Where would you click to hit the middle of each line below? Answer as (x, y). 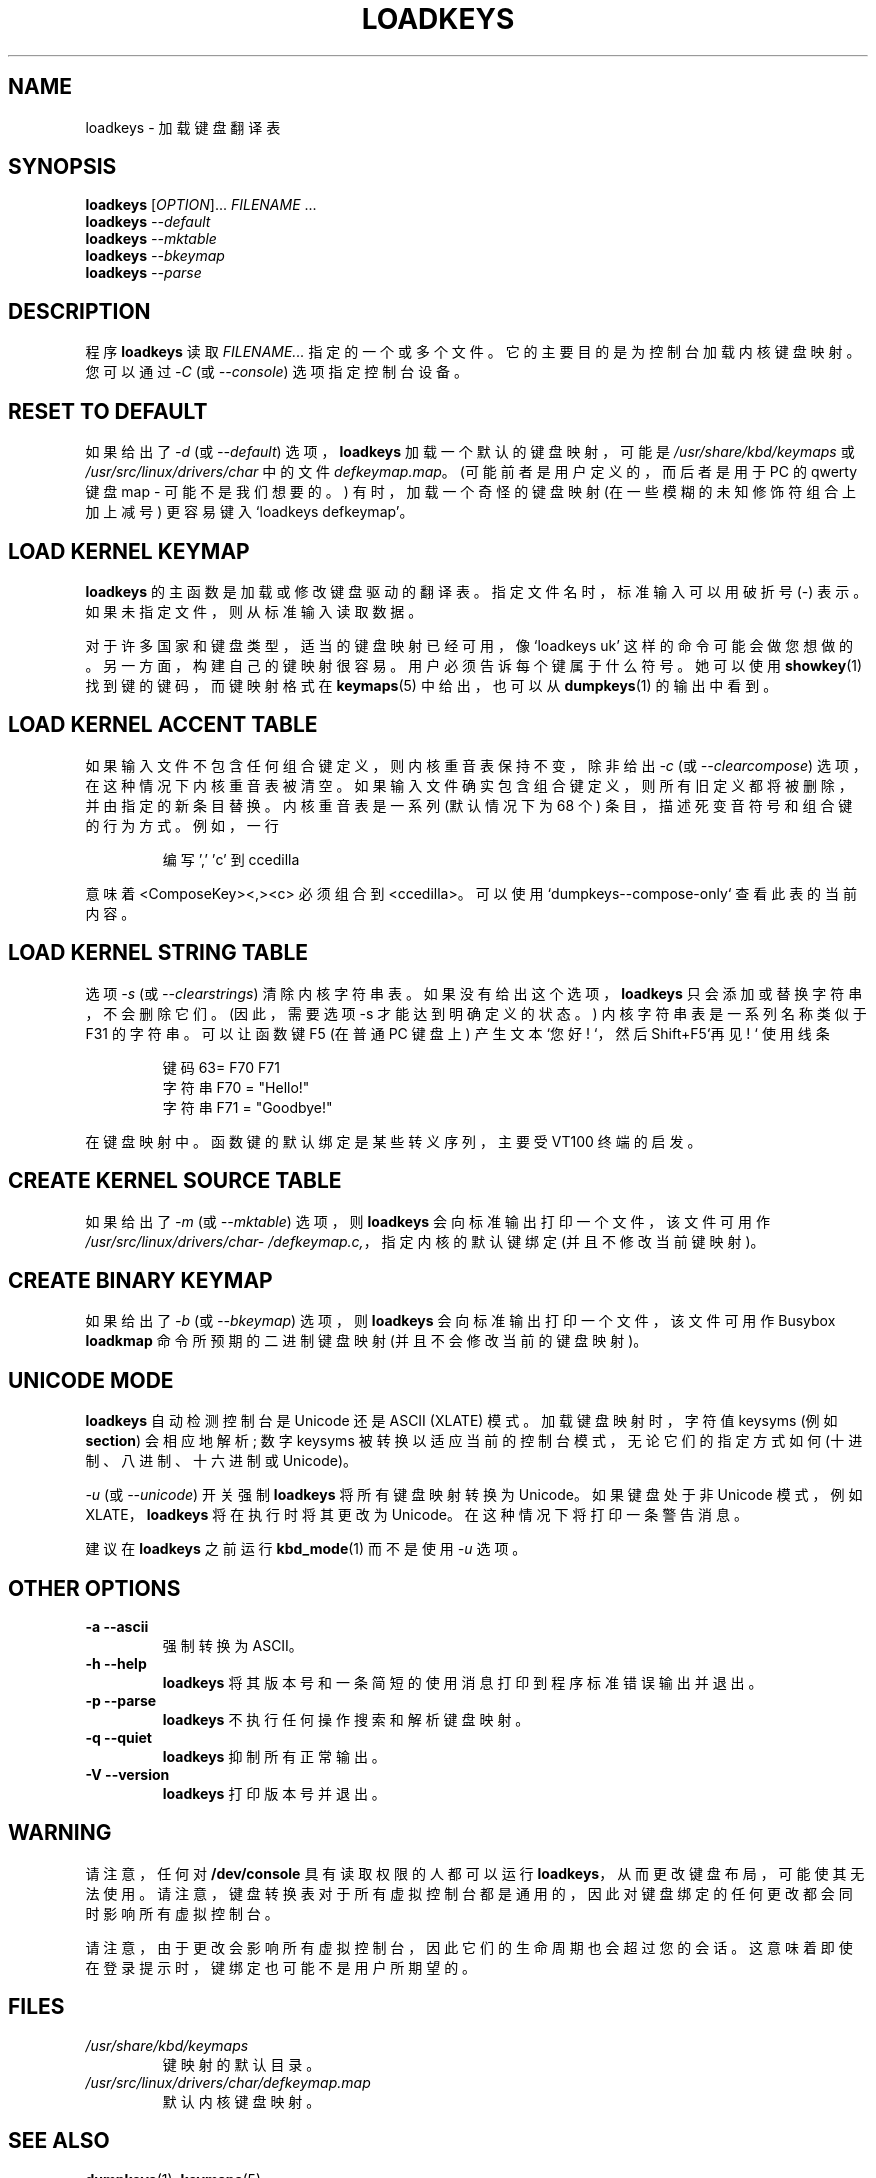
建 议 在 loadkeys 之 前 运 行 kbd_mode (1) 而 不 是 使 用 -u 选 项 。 (306, 1549)
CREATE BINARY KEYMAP (140, 1280)
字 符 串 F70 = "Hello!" (236, 1087)
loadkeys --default (148, 222)
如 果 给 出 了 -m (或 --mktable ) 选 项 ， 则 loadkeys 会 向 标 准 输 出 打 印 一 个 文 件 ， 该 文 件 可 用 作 (427, 1221)
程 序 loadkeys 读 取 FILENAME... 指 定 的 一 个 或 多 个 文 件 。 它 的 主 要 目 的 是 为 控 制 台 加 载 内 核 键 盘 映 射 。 (473, 352)
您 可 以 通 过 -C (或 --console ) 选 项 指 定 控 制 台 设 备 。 (277, 372)
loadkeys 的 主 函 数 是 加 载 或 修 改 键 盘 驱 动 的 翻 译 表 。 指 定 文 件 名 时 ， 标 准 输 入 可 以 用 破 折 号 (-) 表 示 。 (476, 591)
